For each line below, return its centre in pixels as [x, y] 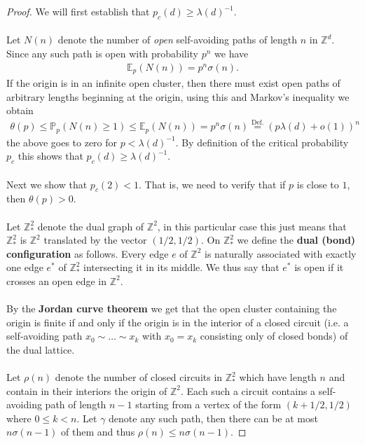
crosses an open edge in [56, 280]
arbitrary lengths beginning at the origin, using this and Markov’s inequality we [178, 96]
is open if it [319, 267]
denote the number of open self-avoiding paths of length [178, 40]
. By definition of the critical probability [262, 142]
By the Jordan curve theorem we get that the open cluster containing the [172, 308]
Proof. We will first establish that [78, 11]
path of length [76, 404]
